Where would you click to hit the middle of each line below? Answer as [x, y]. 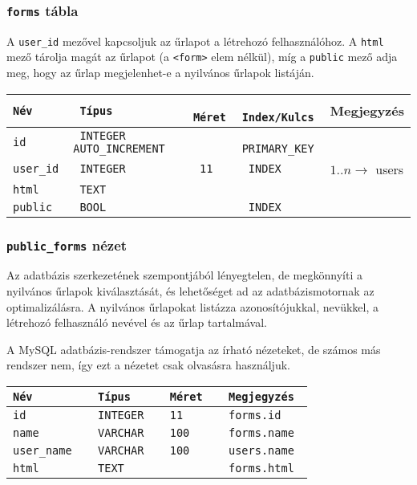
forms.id [255, 416]
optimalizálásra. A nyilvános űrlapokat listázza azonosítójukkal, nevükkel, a [192, 306]
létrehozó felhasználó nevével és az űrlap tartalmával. [137, 322]
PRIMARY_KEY [278, 148]
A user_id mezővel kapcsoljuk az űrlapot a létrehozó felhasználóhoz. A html [195, 41]
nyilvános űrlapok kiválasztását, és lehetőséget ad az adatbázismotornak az [190, 291]
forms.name [261, 433]
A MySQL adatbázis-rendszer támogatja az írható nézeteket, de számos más [194, 349]
